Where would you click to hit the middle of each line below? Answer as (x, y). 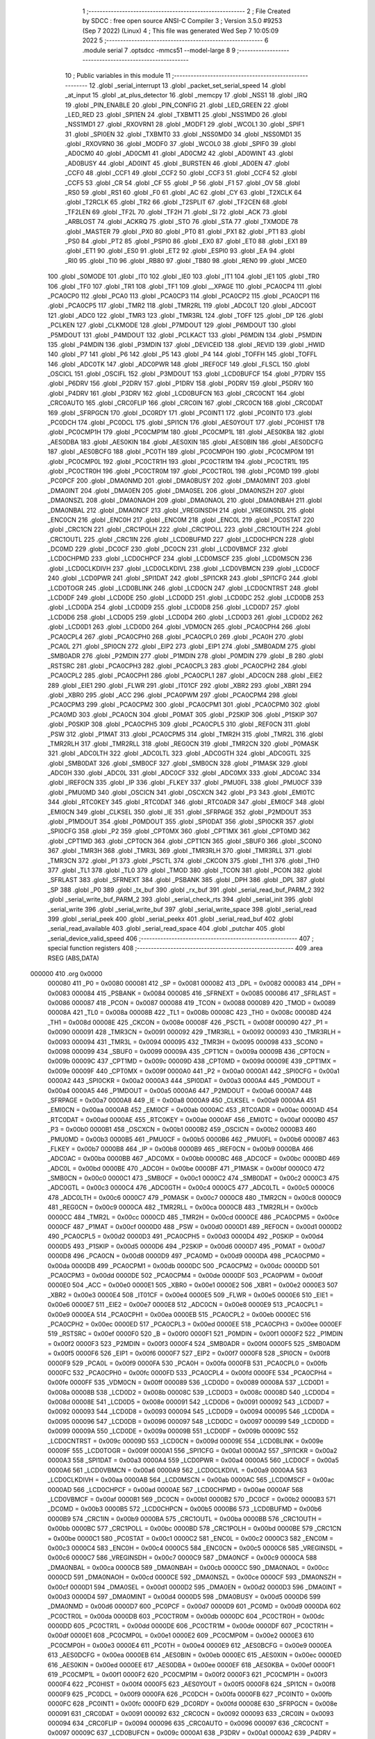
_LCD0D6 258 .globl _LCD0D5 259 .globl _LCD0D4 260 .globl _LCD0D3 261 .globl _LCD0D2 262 (185, 617)
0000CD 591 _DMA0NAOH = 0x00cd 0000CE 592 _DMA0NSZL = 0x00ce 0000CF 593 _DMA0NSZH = (195, 1577)
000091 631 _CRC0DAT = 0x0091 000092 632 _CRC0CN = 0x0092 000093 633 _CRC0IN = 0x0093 (191, 1713)
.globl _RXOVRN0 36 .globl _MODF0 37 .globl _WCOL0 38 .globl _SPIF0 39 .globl (181, 144)
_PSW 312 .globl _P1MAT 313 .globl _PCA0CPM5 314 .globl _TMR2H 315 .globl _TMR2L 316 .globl (185, 734)
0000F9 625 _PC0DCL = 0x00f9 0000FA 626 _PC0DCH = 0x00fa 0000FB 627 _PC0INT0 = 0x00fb (190, 1694)
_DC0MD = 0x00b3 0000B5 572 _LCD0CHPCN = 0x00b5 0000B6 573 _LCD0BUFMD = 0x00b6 (185, 1509)
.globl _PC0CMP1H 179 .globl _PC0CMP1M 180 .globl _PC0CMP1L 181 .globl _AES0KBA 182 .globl (186, 432)
